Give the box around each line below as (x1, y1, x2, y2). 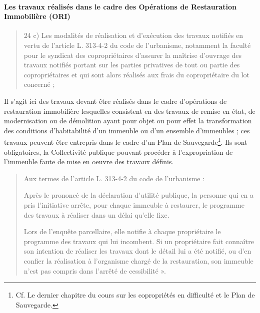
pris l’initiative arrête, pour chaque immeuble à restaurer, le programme (23, 199, 244, 210)
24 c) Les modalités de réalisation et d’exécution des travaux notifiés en (23, 30, 243, 40)
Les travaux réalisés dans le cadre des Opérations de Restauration (4, 1, 236, 11)
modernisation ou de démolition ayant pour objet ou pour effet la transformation (4, 115, 252, 126)
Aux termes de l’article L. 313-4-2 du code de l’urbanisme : (23, 173, 205, 183)
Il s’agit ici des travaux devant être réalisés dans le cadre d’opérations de (4, 95, 227, 106)
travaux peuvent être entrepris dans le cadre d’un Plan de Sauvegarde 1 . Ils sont (4, 135, 247, 147)
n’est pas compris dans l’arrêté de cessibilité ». (23, 265, 166, 276)
